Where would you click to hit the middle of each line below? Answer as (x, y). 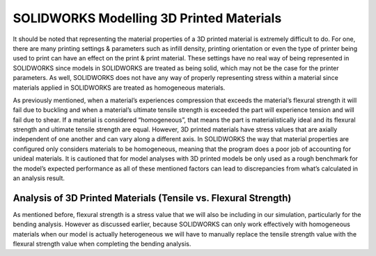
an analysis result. (39, 178)
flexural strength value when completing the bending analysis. (102, 244)
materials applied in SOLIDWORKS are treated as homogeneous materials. (119, 88)
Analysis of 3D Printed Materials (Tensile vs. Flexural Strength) (152, 198)
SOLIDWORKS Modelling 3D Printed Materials (147, 18)
